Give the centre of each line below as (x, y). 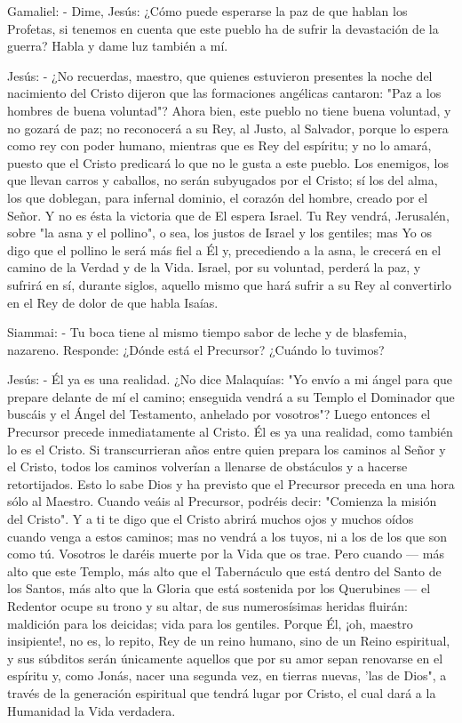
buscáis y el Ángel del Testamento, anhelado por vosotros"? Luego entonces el (219, 414)
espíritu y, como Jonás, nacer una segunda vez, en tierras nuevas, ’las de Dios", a (227, 675)
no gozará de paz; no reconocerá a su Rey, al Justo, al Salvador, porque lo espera (228, 128)
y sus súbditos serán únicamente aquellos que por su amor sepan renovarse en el (225, 658)
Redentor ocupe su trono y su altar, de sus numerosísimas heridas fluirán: (207, 606)
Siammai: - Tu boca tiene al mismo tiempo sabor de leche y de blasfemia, (207, 332)
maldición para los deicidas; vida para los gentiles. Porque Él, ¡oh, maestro (210, 623)
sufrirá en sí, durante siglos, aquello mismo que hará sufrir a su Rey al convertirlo (229, 284)
